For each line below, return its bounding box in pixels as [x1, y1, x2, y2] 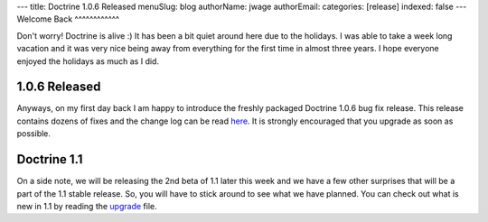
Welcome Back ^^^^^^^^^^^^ [16, 14, 120, 24]
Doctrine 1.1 [16, 152, 83, 167]
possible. [16, 128, 52, 139]
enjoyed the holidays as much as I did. [16, 55, 160, 67]
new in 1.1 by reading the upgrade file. [16, 200, 157, 211]
